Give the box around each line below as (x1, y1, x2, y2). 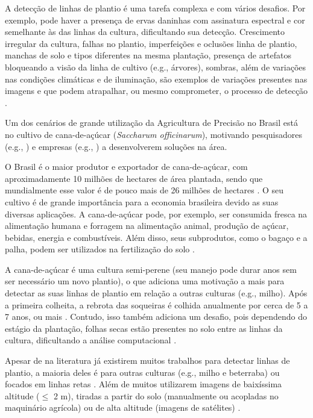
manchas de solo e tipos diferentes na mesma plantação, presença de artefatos (5, 49, 292, 61)
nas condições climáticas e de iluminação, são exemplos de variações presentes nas (5, 72, 308, 85)
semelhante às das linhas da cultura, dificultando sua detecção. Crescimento (5, 25, 285, 38)
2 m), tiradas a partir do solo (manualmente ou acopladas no (53, 389, 279, 402)
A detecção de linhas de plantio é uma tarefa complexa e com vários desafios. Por (5, 2, 306, 14)
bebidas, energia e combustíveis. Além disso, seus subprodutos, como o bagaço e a (5, 231, 308, 243)
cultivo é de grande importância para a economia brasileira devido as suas (5, 195, 279, 208)
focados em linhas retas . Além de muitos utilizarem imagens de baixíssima (5, 378, 282, 390)
